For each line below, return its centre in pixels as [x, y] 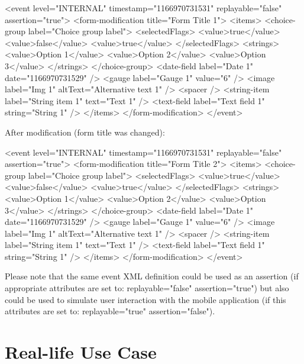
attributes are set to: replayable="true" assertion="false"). [110, 311]
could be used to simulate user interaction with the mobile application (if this [145, 299]
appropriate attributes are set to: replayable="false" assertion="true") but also [147, 288]
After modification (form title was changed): [85, 132]
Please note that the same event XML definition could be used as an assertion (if [152, 276]
